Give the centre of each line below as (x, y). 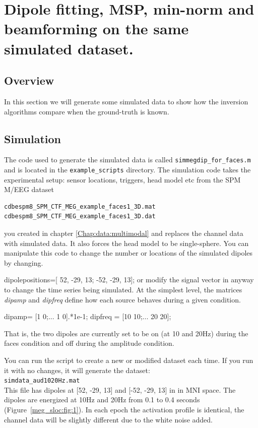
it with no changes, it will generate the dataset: (77, 370)
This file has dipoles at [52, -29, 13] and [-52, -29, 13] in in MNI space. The (120, 389)
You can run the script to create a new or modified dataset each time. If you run (129, 360)
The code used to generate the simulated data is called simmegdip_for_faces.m (127, 160)
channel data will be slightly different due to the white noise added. (108, 419)
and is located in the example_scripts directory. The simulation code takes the (127, 169)
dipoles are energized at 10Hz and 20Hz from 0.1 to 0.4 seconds (102, 400)
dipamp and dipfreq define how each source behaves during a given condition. (122, 299)
